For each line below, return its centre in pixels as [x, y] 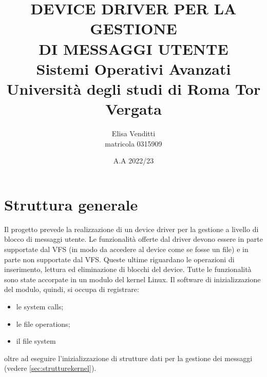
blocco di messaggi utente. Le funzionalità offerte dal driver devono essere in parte [133, 239]
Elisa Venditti [133, 133]
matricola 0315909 [133, 143]
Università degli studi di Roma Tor [133, 88]
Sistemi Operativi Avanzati [133, 68]
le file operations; [43, 323]
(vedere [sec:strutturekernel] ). [50, 368]
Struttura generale [71, 204]
